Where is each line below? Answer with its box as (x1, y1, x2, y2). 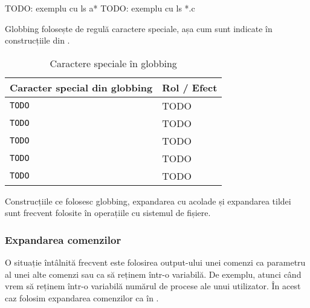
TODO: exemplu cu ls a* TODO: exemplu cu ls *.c (5, 2, 195, 14)
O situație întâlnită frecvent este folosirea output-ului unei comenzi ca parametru (5, 256, 306, 269)
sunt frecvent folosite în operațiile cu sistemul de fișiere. (5, 206, 211, 219)
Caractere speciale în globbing (50, 56, 177, 70)
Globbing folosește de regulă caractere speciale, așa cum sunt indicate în (5, 22, 273, 34)
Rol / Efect (162, 80, 218, 94)
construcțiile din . (5, 34, 70, 47)
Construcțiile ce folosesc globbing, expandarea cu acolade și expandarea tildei (5, 194, 291, 207)
